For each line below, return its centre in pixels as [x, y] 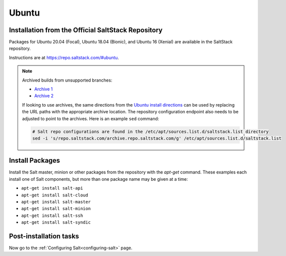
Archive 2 [44, 96]
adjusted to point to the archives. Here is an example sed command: [91, 118]
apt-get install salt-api [52, 188]
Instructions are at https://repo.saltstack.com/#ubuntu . [64, 57]
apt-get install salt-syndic [56, 223]
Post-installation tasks [44, 236]
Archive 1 [44, 89]
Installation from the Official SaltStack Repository [86, 30]
